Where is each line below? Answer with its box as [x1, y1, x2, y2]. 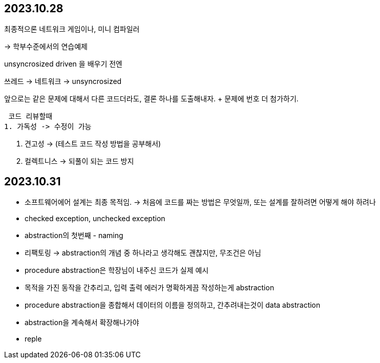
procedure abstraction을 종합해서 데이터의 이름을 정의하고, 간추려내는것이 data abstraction [25, 301, 321, 310]
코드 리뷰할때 [8, 112, 53, 121]
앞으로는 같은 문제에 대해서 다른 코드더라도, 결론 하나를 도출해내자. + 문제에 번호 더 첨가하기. [4, 94, 299, 103]
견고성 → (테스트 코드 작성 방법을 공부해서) [25, 139, 161, 148]
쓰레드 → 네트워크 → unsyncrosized [4, 77, 122, 86]
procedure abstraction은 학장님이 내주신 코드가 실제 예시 [25, 266, 209, 275]
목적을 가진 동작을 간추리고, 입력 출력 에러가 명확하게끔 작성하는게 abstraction [25, 283, 275, 292]
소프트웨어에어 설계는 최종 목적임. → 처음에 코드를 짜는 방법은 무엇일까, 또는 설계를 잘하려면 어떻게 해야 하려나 [25, 198, 376, 207]
